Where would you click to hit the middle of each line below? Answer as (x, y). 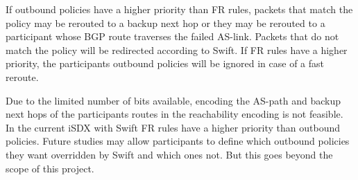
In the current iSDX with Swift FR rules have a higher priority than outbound (173, 127)
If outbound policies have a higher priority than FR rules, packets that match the (179, 9)
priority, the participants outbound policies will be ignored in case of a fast (165, 63)
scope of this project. (50, 168)
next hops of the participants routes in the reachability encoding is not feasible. (174, 114)
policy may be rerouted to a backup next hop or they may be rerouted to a (165, 22)
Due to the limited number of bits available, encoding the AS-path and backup (173, 100)
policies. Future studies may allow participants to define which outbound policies (178, 141)
